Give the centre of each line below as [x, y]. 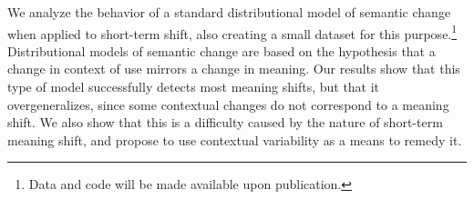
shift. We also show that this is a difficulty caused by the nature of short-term [225, 122]
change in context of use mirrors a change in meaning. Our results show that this [234, 69]
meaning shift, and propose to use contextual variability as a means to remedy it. [235, 139]
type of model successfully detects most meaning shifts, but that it [194, 87]
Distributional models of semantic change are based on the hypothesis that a [222, 50]
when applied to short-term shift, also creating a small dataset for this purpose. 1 [232, 32]
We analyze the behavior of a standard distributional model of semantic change [229, 12]
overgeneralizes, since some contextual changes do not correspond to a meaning [228, 104]
